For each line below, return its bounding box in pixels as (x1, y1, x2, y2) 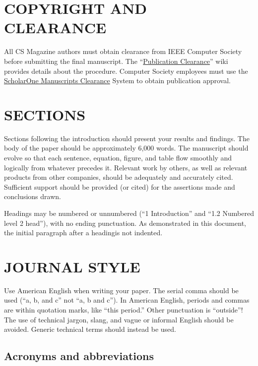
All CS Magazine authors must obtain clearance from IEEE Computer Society (4, 46, 242, 56)
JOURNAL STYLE (4, 256, 140, 276)
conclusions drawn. (4, 191, 61, 202)
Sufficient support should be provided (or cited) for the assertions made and (4, 181, 235, 192)
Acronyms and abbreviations (4, 348, 154, 364)
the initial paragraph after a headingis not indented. (4, 227, 163, 238)
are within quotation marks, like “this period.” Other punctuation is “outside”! (4, 305, 243, 315)
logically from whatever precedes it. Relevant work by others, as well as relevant (4, 162, 248, 172)
